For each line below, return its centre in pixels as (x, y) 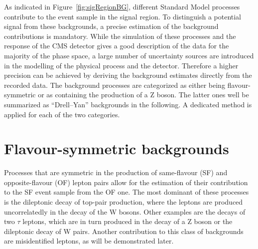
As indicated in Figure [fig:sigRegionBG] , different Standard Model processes (122, 6)
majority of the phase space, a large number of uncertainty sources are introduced (129, 55)
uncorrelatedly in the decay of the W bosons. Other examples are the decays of (125, 211)
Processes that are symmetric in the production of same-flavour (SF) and (116, 172)
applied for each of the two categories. (62, 114)
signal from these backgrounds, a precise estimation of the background (111, 26)
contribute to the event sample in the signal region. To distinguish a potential (123, 16)
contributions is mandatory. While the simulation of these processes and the (120, 36)
